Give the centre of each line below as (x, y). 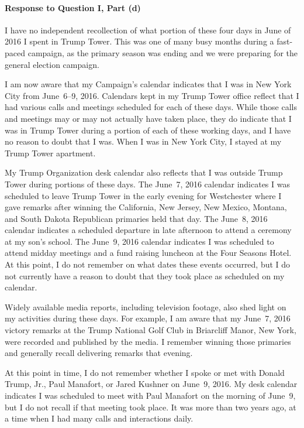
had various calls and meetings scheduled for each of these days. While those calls (151, 107)
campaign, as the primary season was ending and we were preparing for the (163, 52)
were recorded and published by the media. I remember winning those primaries (148, 341)
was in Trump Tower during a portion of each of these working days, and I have (148, 130)
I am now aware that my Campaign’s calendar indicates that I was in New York (148, 84)
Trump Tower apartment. (50, 153)
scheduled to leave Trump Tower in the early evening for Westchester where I (143, 195)
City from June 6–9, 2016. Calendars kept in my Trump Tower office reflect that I (152, 95)
